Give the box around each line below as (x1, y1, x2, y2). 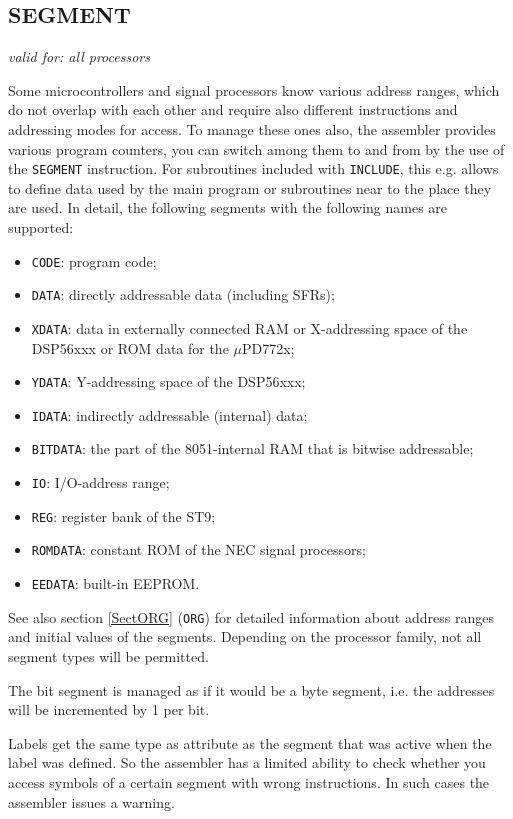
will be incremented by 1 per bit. (8, 699, 210, 720)
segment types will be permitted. (8, 646, 209, 667)
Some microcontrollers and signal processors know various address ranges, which (8, 79, 500, 100)
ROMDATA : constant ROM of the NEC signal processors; (31, 539, 366, 560)
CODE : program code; (31, 250, 157, 271)
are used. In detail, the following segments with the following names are (8, 197, 448, 218)
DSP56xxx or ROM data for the (31, 337, 229, 358)
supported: (8, 217, 74, 238)
